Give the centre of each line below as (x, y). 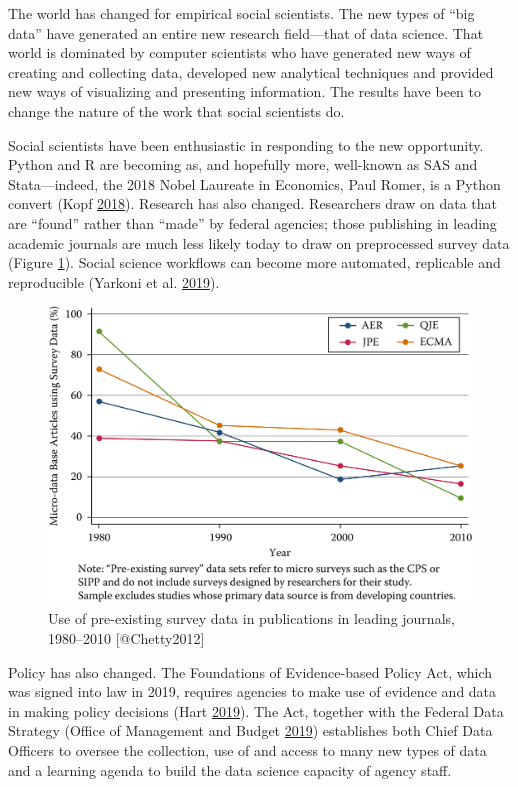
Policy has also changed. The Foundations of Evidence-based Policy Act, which (250, 671)
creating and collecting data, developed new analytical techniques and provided (251, 71)
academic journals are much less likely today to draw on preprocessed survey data (259, 242)
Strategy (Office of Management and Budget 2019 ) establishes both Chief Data (250, 730)
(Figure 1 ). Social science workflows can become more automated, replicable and (254, 262)
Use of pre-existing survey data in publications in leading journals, (251, 618)
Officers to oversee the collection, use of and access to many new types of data (247, 750)
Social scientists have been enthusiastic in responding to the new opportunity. (246, 144)
